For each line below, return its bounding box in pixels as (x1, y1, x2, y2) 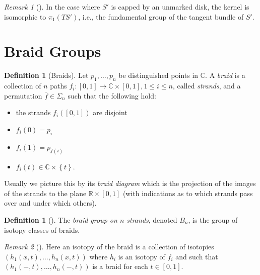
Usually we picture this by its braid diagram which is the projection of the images (4, 178, 256, 189)
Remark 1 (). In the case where (4, 2, 100, 12)
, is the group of (188, 214, 238, 225)
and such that (175, 251, 218, 261)
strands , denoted (126, 214, 177, 225)
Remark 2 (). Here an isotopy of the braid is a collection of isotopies (4, 241, 214, 252)
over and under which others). (4, 198, 97, 208)
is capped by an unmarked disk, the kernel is (111, 2, 249, 12)
